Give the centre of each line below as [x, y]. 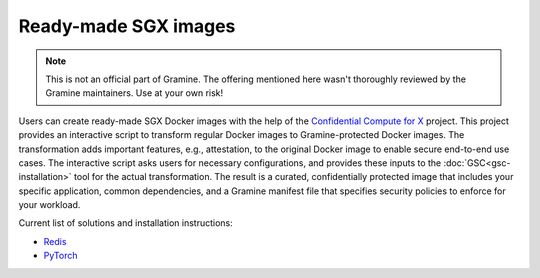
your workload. [49, 205]
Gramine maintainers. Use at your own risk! [134, 93]
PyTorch [60, 256]
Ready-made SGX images [127, 26]
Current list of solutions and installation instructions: [126, 223]
